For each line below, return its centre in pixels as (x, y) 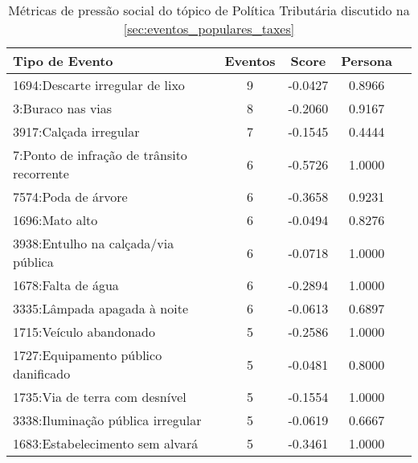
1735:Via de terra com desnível (100, 397)
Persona (367, 61)
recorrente (41, 173)
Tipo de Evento (63, 61)
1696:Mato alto (55, 220)
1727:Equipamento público (88, 355)
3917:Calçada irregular (76, 131)
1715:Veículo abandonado (84, 332)
